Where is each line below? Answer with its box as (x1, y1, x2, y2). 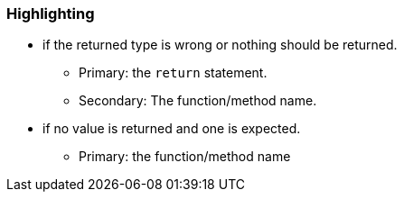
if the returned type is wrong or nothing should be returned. (42, 37, 398, 53)
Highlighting (6, 5, 95, 23)
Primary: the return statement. (79, 65, 268, 81)
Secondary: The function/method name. (79, 93, 317, 109)
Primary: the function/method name (79, 149, 291, 165)
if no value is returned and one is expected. (42, 121, 301, 137)
